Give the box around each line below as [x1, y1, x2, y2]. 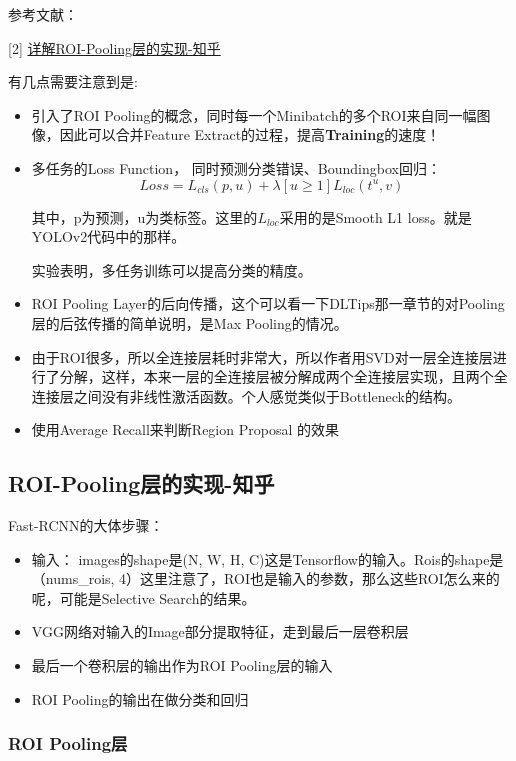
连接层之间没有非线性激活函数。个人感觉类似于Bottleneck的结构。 [31, 385, 461, 406]
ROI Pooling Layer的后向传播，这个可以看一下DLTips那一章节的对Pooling [31, 293, 505, 314]
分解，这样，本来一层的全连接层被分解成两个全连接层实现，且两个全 [59, 366, 508, 387]
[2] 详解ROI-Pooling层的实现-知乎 [8, 37, 221, 58]
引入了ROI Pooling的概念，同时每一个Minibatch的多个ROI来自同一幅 [31, 104, 477, 125]
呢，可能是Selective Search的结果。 [31, 587, 256, 608]
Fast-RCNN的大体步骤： [8, 515, 164, 536]
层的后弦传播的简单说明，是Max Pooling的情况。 [31, 312, 348, 333]
